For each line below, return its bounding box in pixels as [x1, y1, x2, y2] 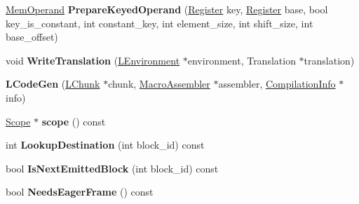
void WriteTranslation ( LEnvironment [6, 53, 180, 67]
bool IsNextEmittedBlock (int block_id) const [6, 161, 219, 175]
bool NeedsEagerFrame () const [6, 184, 154, 199]
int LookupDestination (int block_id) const [6, 137, 205, 152]
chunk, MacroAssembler [108, 76, 210, 91]
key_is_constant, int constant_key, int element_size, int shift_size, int [6, 15, 313, 30]
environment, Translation [187, 53, 296, 67]
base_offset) [6, 29, 58, 44]
